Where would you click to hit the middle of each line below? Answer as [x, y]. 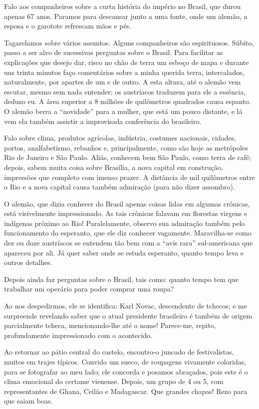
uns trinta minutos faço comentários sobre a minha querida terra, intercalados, [124, 72]
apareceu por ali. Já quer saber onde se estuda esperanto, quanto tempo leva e [124, 252]
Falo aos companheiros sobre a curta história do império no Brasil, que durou [123, 6]
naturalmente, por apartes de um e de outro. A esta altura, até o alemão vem [123, 82]
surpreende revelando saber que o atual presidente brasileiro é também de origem [128, 315]
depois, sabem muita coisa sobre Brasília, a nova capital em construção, [114, 167]
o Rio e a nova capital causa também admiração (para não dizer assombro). [120, 187]
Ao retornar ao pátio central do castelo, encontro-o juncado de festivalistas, [119, 352]
